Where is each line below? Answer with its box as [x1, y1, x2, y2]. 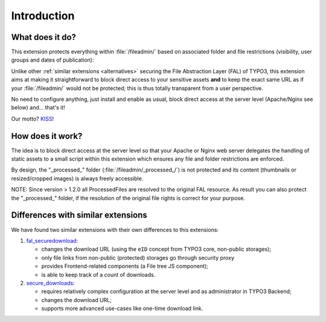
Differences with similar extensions [11, 210, 147, 221]
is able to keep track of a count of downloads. [41, 271, 156, 278]
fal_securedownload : [26, 237, 78, 244]
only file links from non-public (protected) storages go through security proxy [41, 254, 235, 261]
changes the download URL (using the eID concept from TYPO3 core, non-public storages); [41, 245, 272, 253]
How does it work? [11, 130, 83, 141]
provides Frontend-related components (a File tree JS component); [41, 263, 208, 270]
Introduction [11, 9, 75, 22]
